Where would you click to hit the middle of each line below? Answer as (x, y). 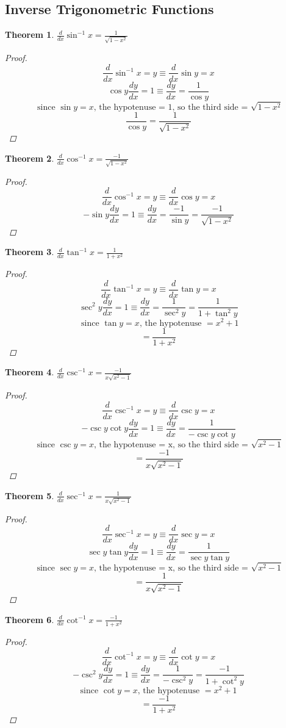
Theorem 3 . (30, 252)
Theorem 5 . (30, 495)
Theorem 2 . (30, 158)
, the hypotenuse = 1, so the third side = (171, 107)
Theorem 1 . (30, 34)
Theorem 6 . (30, 619)
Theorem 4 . (30, 372)
